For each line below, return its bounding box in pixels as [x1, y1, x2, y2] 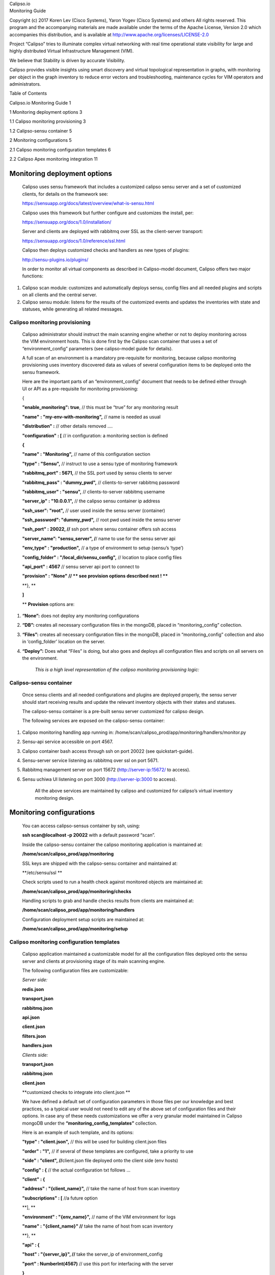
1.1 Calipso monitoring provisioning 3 [9, 118, 86, 124]
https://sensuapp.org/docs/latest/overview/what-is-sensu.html [22, 200, 155, 207]
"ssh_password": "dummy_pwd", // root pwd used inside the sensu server [22, 517, 181, 523]
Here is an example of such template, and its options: [22, 1130, 134, 1136]
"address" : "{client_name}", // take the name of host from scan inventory [22, 1186, 180, 1192]
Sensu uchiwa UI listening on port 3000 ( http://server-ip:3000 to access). [22, 776, 177, 782]
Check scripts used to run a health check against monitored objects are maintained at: [22, 879, 203, 885]
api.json [22, 1014, 40, 1020]
